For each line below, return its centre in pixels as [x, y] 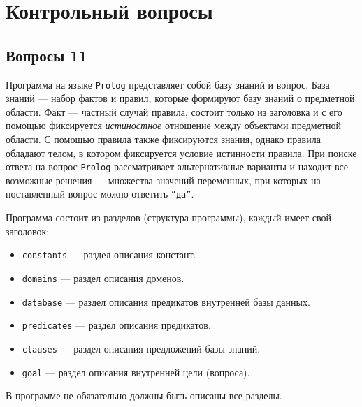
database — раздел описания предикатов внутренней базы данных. [166, 301]
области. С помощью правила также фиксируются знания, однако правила [163, 139]
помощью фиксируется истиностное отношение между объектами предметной [173, 125]
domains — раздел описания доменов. [103, 277]
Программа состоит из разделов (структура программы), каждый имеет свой [169, 217]
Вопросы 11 [46, 55]
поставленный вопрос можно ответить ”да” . [100, 194]
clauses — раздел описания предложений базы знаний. [141, 348]
